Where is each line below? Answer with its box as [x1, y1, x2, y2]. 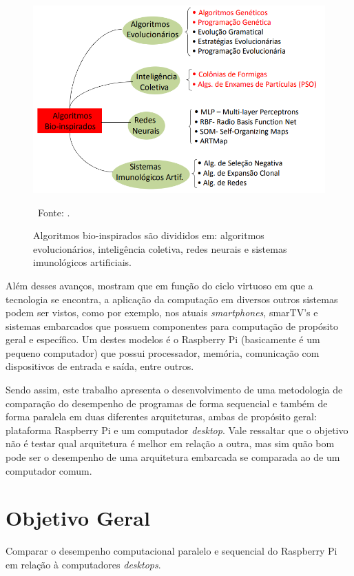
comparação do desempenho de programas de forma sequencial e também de [6, 395, 328, 410]
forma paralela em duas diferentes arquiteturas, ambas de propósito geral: [6, 409, 317, 424]
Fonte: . [37, 205, 70, 219]
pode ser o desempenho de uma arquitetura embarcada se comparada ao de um [6, 450, 340, 464]
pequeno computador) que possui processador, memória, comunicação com [6, 345, 320, 360]
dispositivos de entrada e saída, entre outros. [6, 359, 194, 373]
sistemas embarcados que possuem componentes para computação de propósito [6, 318, 338, 333]
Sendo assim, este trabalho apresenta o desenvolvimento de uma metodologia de [6, 382, 343, 397]
